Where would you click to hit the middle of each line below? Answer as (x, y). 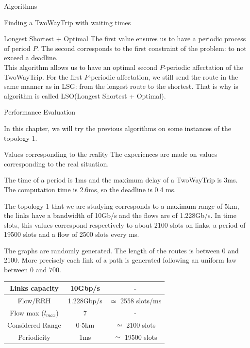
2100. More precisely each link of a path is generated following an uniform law (120, 260)
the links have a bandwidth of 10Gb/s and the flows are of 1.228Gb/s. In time (120, 215)
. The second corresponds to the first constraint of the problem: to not (142, 48)
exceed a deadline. (31, 58)
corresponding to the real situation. (57, 163)
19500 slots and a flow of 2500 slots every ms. (72, 234)
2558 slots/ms (141, 300)
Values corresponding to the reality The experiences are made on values (111, 154)
